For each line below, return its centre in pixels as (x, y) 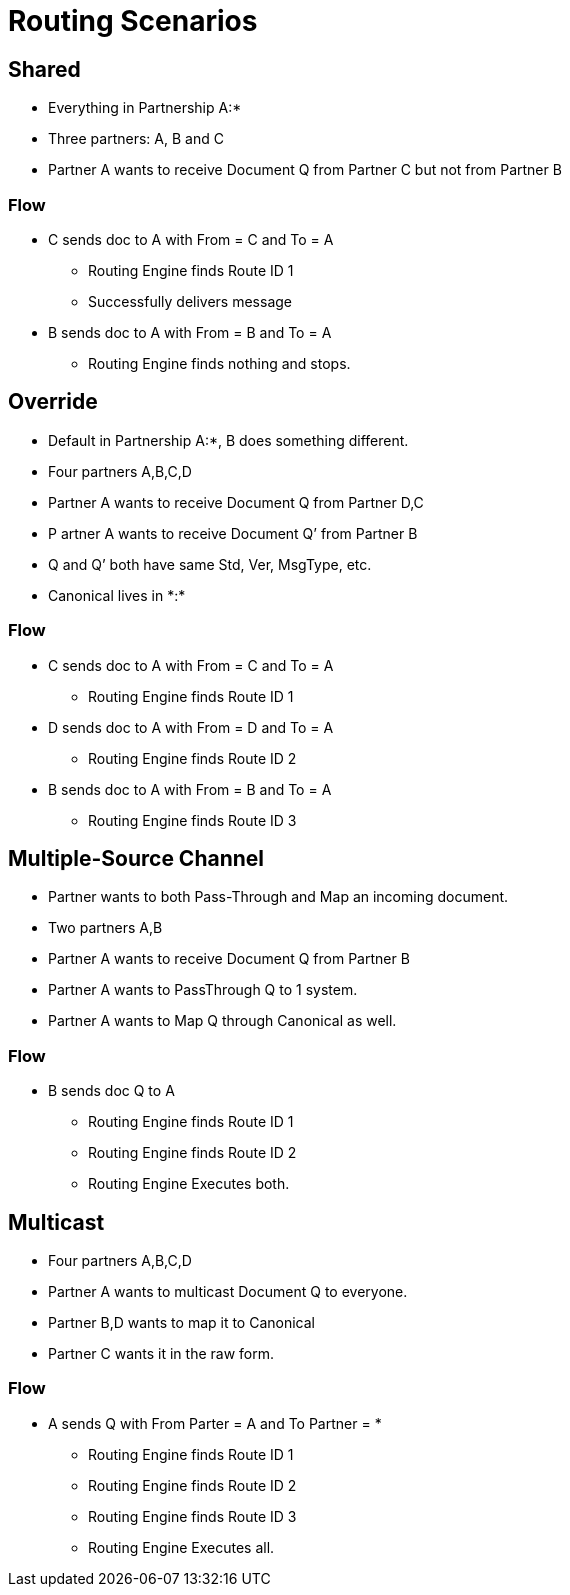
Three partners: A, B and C (136, 139)
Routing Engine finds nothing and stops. (219, 363)
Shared (44, 69)
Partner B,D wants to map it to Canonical (182, 1322)
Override (53, 402)
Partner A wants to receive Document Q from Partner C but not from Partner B (305, 170)
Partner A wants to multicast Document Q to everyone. (228, 1291)
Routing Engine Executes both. (189, 1184)
